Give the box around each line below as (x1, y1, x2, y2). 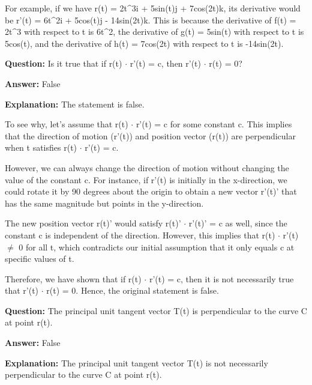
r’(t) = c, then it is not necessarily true (149, 272, 294, 285)
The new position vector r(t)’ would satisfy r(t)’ (5, 217, 181, 229)
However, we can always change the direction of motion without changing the (5, 161, 289, 174)
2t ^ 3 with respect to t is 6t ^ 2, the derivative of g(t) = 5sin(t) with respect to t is (5, 25, 304, 38)
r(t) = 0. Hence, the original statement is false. (46, 284, 219, 297)
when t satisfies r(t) (5, 141, 77, 154)
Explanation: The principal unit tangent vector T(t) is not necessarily (5, 356, 268, 369)
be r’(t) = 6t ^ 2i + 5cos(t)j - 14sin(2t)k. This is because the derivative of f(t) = (5, 13, 296, 26)
